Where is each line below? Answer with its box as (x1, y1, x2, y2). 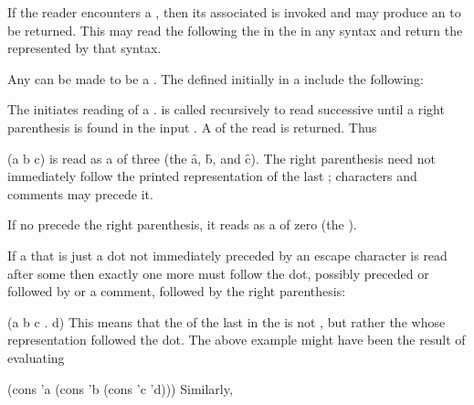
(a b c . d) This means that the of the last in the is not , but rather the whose (7, 312, 446, 331)
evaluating (7, 347, 65, 367)
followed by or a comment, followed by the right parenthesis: (7, 282, 346, 301)
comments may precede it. (7, 184, 153, 203)
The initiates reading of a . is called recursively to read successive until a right (7, 100, 445, 119)
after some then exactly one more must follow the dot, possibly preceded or (7, 263, 429, 282)
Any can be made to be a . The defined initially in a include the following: (7, 69, 424, 88)
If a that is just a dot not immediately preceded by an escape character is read (7, 245, 448, 264)
